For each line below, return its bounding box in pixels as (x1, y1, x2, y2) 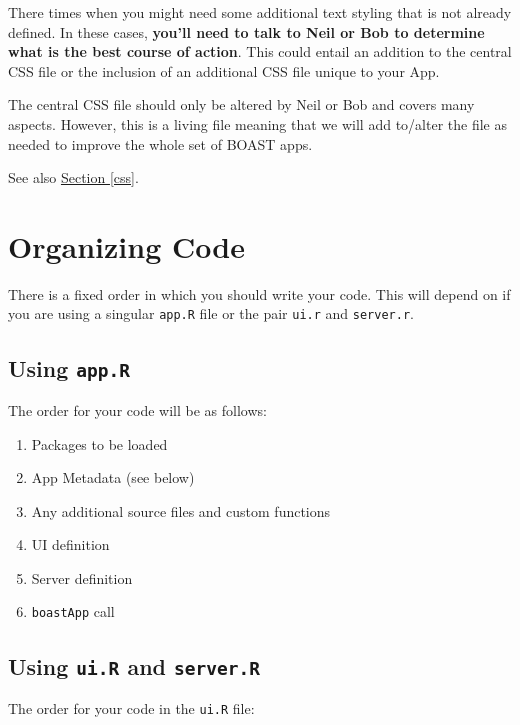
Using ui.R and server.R (8, 650, 260, 681)
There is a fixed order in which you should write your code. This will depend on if (8, 283, 511, 304)
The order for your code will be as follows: (8, 399, 267, 420)
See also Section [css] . (8, 167, 139, 188)
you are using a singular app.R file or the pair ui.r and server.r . (8, 303, 414, 324)
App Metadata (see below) (31, 467, 195, 488)
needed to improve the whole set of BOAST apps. (8, 133, 313, 154)
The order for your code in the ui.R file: (8, 697, 255, 718)
